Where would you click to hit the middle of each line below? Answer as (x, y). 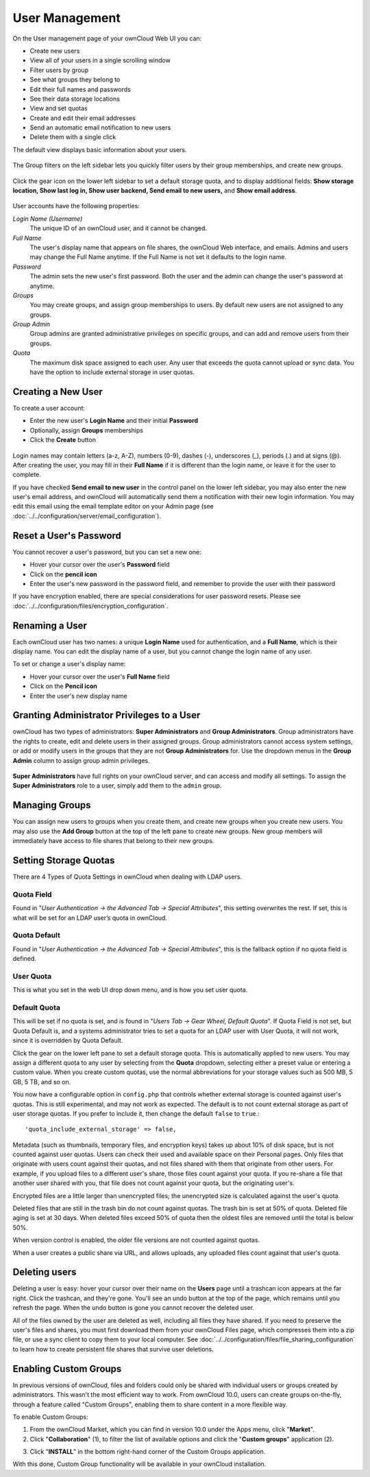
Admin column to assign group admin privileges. (81, 760)
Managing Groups (52, 805)
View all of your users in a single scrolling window (100, 60)
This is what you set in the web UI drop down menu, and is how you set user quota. (130, 990)
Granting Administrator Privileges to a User (107, 715)
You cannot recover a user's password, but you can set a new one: (107, 552)
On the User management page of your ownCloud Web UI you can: (107, 38)
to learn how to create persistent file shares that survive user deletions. (113, 1349)
